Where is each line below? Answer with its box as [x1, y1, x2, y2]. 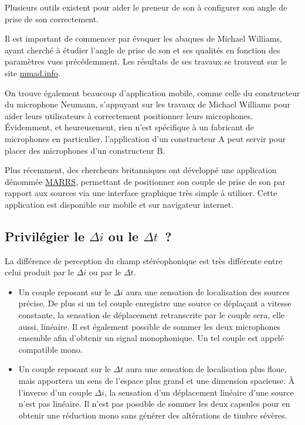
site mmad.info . [5, 66, 60, 79]
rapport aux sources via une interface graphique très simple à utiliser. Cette [5, 187, 277, 199]
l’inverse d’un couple [18, 386, 92, 398]
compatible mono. [18, 343, 83, 355]
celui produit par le [5, 266, 74, 278]
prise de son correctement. [5, 12, 99, 25]
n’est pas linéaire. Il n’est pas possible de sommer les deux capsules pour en [18, 397, 290, 410]
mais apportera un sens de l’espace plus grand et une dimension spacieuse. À [18, 375, 295, 387]
